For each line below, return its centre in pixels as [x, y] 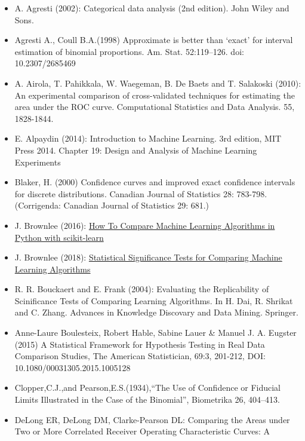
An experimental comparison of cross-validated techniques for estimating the [155, 95]
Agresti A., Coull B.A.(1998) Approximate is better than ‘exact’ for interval [154, 40]
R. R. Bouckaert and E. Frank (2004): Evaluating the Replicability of [142, 289]
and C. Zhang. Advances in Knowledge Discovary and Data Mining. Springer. [156, 312]
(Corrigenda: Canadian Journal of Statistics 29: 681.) [112, 205]
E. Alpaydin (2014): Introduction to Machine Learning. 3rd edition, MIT [148, 138]
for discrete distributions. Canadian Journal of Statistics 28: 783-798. [141, 193]
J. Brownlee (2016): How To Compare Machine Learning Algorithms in [145, 225]
